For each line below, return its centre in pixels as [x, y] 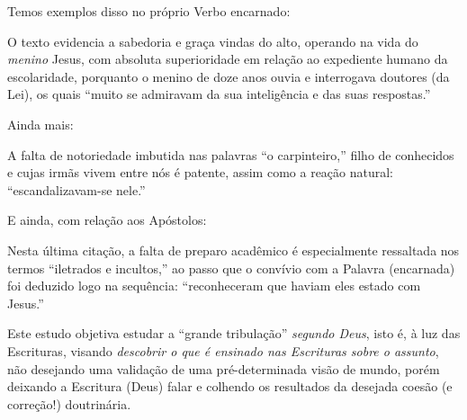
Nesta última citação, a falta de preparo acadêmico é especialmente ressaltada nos [233, 250]
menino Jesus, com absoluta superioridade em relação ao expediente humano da [228, 59]
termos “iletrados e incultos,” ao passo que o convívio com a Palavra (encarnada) [231, 268]
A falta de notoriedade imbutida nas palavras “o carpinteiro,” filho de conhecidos [231, 154]
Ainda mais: [40, 124]
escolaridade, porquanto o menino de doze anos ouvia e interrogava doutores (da [229, 76]
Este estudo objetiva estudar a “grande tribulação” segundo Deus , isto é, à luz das [234, 333]
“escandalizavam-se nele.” [76, 189]
